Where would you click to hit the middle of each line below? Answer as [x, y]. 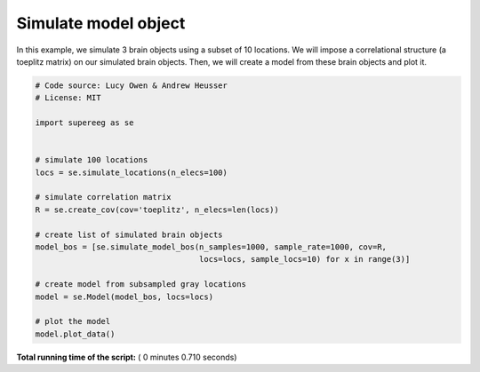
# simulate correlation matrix [104, 197]
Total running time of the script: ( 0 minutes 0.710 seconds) [127, 357]
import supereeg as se [84, 123]
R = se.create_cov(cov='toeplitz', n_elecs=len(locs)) [157, 210]
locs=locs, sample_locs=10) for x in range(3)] [304, 259]
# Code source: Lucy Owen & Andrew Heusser [132, 85]
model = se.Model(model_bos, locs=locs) [124, 297]
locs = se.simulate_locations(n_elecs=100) [132, 172]
